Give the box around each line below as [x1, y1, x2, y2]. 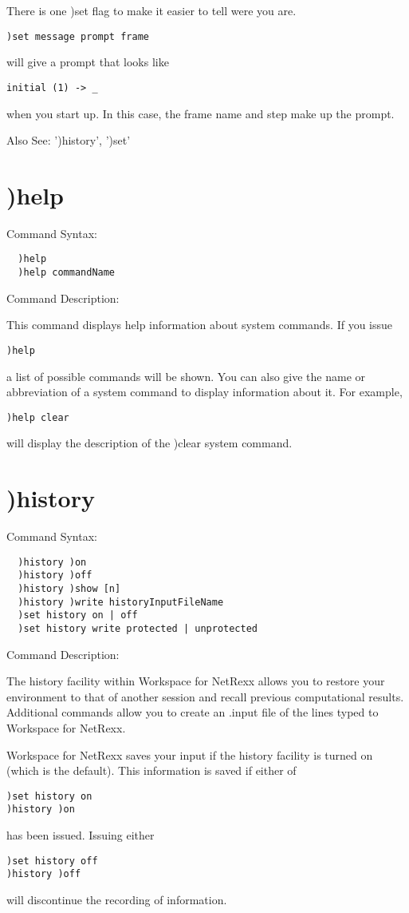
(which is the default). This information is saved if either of [6, 762, 297, 779]
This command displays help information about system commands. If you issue [6, 316, 393, 333]
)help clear [6, 411, 69, 423]
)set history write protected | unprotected [18, 623, 258, 634]
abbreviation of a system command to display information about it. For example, [6, 383, 403, 400]
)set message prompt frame [6, 30, 149, 42]
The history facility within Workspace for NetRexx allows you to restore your [6, 673, 385, 689]
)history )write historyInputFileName [18, 596, 224, 608]
